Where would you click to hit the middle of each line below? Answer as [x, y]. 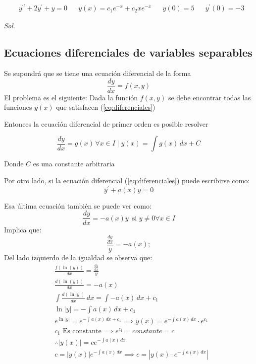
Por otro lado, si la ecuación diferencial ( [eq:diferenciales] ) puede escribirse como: [127, 180]
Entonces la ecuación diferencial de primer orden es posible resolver [106, 123]
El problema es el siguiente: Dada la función [71, 97]
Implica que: [23, 230]
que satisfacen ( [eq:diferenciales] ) [106, 107]
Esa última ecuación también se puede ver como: [78, 205]
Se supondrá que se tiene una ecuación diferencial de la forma [98, 73]
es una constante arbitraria [74, 164]
